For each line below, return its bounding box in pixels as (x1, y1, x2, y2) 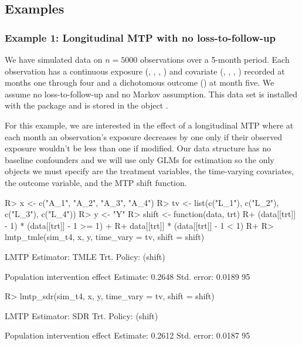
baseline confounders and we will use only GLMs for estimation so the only (5, 153, 274, 165)
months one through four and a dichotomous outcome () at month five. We (5, 76, 274, 89)
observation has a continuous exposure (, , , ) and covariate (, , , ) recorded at (5, 65, 285, 77)
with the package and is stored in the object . (5, 99, 168, 111)
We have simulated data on (5, 53, 103, 65)
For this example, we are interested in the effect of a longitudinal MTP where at (5, 119, 294, 131)
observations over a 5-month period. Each (140, 53, 290, 65)
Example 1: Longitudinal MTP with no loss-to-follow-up (5, 30, 276, 45)
